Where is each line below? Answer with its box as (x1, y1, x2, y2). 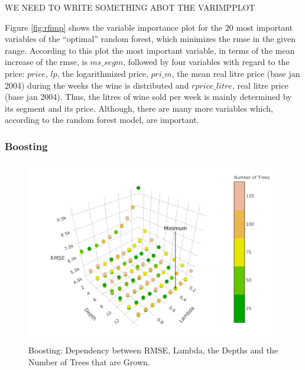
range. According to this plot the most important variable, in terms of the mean (5, 44, 295, 56)
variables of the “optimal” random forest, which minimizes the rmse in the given (5, 33, 296, 45)
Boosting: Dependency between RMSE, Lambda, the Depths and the (28, 344, 278, 356)
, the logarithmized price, (57, 67, 148, 79)
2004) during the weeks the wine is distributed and (5, 79, 189, 91)
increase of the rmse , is (5, 56, 87, 68)
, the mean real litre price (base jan (171, 67, 300, 79)
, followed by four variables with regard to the (123, 56, 290, 68)
